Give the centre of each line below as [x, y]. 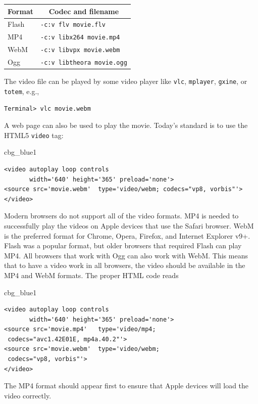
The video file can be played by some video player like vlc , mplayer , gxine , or [126, 81]
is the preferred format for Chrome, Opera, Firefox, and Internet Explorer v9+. [127, 235]
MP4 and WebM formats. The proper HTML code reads [91, 275]
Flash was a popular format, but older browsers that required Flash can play [123, 245]
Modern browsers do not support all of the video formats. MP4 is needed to [121, 216]
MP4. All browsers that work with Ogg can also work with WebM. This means [126, 255]
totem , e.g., [22, 91]
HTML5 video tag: [34, 135]
